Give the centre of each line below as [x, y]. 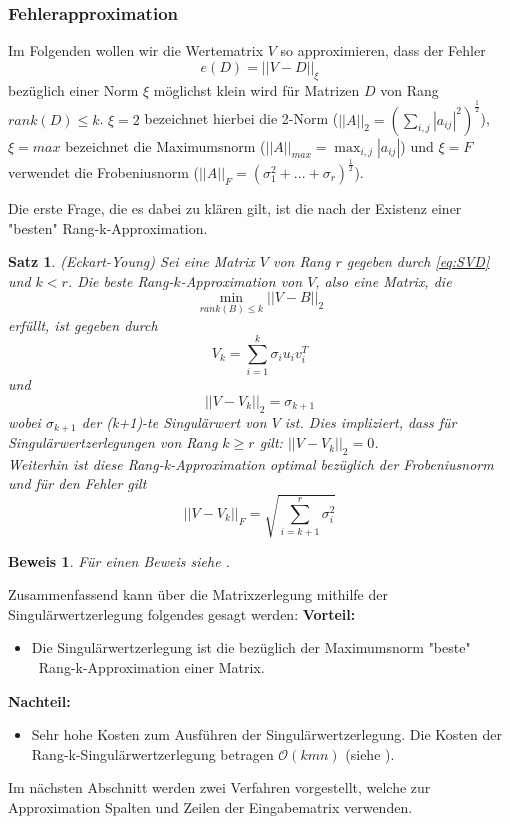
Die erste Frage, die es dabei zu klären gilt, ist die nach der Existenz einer [235, 207]
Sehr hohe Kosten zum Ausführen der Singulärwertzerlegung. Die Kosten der [266, 734]
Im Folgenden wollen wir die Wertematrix [136, 50]
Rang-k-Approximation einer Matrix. [151, 666]
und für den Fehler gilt [77, 483]
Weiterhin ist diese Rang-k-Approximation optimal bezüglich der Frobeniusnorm [251, 463]
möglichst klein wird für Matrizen [256, 89]
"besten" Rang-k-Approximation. [108, 227]
